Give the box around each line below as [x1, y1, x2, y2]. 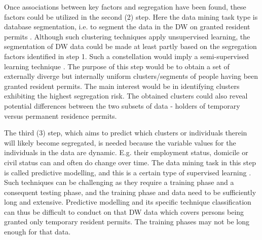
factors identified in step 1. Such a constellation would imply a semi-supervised [4, 51, 249, 61]
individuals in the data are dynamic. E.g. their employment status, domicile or [4, 147, 248, 158]
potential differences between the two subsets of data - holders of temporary [4, 100, 240, 111]
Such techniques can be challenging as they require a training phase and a [4, 177, 234, 187]
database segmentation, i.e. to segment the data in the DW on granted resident [4, 21, 250, 32]
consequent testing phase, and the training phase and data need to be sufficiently [4, 186, 256, 197]
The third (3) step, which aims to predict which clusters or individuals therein [4, 127, 247, 138]
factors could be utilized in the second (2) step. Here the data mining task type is [4, 11, 258, 22]
